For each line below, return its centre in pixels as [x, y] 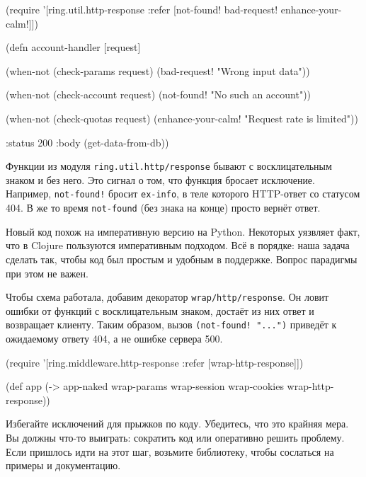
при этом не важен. [47, 273]
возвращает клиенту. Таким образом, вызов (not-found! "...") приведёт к [171, 324]
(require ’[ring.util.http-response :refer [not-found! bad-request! [142, 9]
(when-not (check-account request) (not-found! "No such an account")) [159, 94]
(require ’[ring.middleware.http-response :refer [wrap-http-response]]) [155, 362]
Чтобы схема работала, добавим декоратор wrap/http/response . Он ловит [167, 297]
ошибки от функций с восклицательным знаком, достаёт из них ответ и [160, 310]
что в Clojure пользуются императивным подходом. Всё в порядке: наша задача [178, 245]
